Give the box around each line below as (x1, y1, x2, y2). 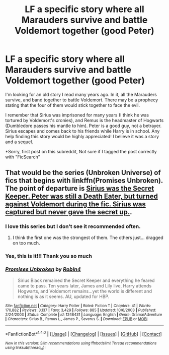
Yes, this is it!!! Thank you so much (5, 252, 92, 259)
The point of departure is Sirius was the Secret (5, 184, 154, 193)
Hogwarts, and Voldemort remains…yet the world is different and (17, 288, 152, 294)
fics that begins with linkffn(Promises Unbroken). (5, 176, 163, 185)
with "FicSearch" (5, 154, 40, 160)
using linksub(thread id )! (5, 345, 46, 351)
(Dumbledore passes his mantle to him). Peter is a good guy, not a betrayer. (5, 123, 162, 129)
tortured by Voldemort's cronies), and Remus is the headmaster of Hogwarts (5, 117, 164, 123)
